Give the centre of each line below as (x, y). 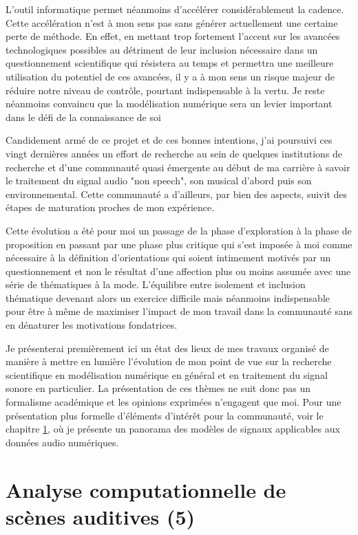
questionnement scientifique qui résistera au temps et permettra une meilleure (170, 63)
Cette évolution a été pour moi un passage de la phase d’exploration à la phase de (179, 230)
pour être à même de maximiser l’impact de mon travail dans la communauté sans (179, 311)
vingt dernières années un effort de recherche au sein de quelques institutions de (174, 153)
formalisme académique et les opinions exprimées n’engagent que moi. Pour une (173, 402)
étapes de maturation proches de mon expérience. (110, 207)
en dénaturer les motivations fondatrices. (92, 325)
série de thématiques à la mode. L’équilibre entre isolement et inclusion (156, 284)
